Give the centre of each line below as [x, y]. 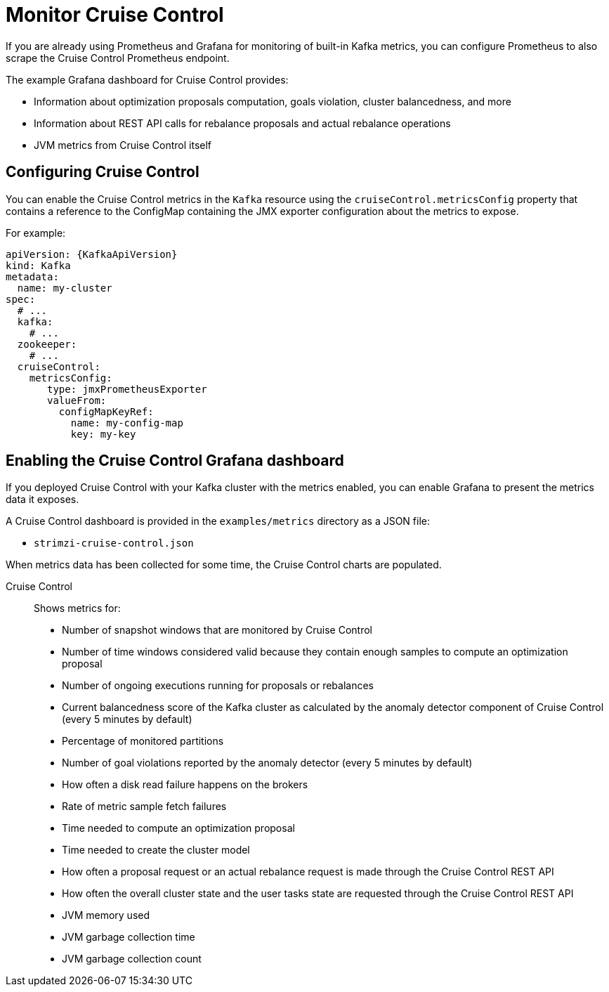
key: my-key [103, 434]
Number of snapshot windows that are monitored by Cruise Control [217, 630]
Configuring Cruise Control [103, 172]
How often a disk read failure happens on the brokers [185, 785]
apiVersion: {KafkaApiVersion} [92, 254]
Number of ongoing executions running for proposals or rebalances [218, 686]
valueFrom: [77, 400]
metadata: [32, 276]
